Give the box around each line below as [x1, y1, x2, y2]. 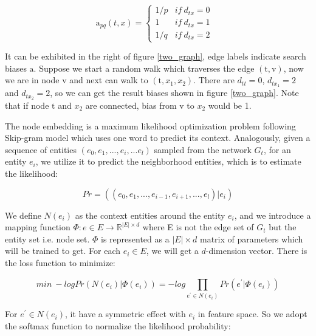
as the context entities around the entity [75, 208, 225, 221]
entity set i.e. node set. [5, 232, 90, 245]
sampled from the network [154, 143, 252, 156]
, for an [263, 143, 291, 156]
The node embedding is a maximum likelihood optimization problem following [5, 119, 296, 132]
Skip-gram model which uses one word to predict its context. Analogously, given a [5, 131, 311, 144]
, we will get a [146, 244, 199, 257]
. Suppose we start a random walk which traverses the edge [33, 61, 255, 74]
